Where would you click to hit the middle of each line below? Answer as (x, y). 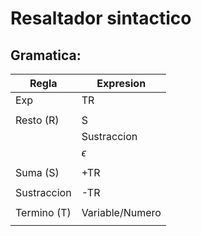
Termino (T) (43, 212)
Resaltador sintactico (101, 18)
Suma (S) (37, 172)
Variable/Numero (121, 212)
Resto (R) (37, 120)
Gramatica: (46, 55)
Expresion (121, 83)
